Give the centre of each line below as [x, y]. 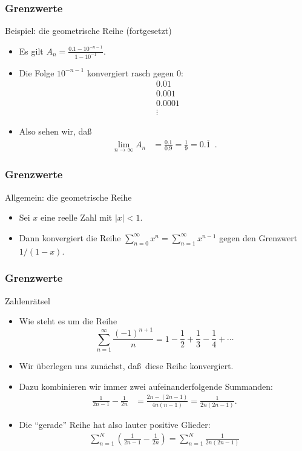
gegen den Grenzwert [258, 237]
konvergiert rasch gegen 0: [135, 72]
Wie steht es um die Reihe [68, 321]
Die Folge [37, 72]
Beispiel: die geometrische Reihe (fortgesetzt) [88, 31]
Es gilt [31, 51]
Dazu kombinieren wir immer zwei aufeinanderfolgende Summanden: [146, 386]
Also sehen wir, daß [55, 131]
